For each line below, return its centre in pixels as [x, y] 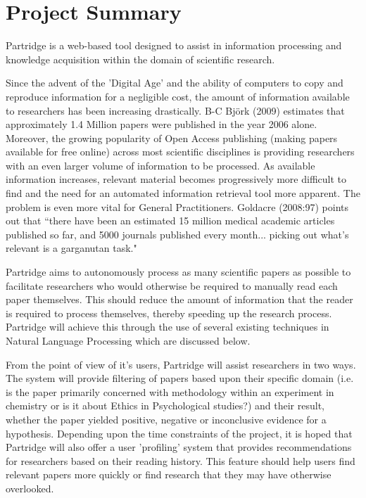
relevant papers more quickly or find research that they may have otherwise [169, 474]
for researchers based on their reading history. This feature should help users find [181, 460]
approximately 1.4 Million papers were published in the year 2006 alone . [162, 124]
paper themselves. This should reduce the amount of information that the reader [179, 299]
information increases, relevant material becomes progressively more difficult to [176, 179]
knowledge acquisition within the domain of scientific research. [140, 59]
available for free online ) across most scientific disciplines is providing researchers [180, 152]
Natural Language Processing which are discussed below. [128, 340]
